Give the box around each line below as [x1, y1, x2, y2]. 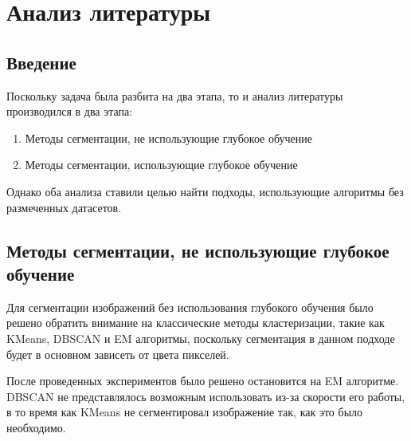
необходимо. [6, 419, 66, 435]
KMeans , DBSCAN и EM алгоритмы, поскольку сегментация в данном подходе [6, 329, 395, 346]
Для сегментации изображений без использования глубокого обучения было [6, 298, 374, 315]
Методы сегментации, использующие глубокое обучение [25, 156, 298, 173]
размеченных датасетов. [6, 199, 122, 215]
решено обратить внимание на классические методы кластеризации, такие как [6, 314, 385, 331]
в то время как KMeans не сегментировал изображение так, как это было [6, 404, 363, 420]
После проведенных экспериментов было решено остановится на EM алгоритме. [6, 372, 399, 389]
